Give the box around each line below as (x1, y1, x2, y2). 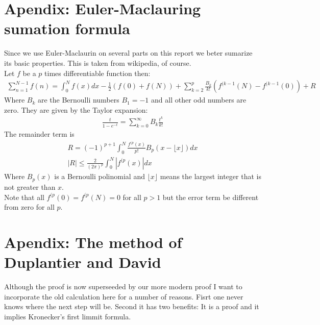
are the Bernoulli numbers (37, 94, 119, 105)
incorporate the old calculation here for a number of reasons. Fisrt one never (4, 291, 243, 302)
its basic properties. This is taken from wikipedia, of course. (4, 57, 191, 68)
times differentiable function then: (44, 67, 151, 78)
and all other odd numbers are (151, 94, 247, 105)
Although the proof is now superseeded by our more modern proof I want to (4, 281, 242, 292)
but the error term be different (162, 191, 259, 202)
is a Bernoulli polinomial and (54, 171, 145, 182)
